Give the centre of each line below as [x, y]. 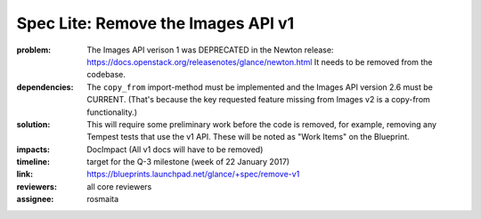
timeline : [33, 162]
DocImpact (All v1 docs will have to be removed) [175, 149]
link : [25, 174]
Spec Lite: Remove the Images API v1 [155, 23]
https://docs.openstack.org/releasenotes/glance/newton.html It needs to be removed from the [260, 61]
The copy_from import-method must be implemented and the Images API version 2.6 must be [260, 87]
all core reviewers [119, 186]
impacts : [33, 149]
